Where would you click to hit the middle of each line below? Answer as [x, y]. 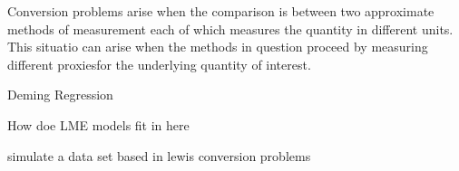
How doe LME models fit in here [98, 124]
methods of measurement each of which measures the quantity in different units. [230, 28]
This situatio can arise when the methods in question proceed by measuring [218, 47]
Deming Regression [60, 95]
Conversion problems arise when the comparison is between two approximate [221, 11]
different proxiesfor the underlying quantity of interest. [159, 64]
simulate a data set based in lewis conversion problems [159, 155]
